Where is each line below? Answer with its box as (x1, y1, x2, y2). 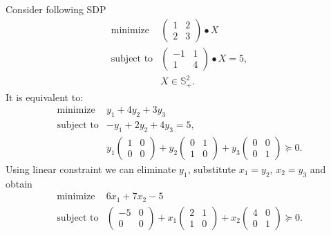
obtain (6, 176, 32, 190)
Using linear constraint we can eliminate (6, 161, 176, 176)
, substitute (187, 161, 236, 176)
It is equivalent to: (6, 89, 84, 104)
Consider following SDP (6, 2, 106, 16)
